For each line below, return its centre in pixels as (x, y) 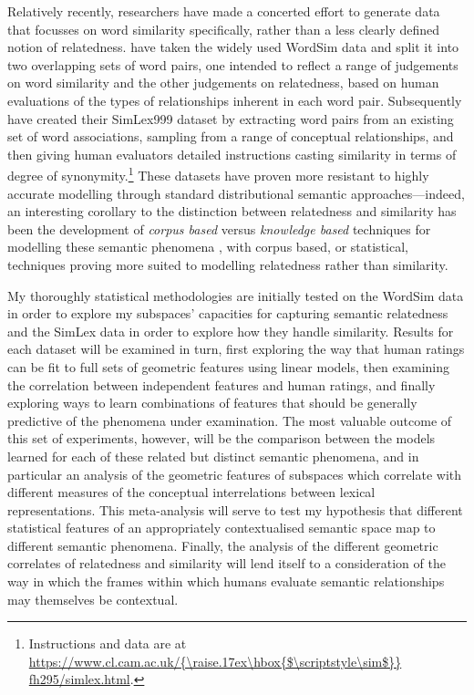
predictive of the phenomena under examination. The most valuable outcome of (230, 420)
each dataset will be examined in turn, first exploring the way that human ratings (236, 349)
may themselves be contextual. (93, 599)
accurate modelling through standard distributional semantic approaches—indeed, (236, 193)
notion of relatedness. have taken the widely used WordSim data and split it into (233, 47)
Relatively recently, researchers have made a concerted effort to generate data (224, 11)
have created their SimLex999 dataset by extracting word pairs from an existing (231, 118)
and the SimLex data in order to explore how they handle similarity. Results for (231, 331)
